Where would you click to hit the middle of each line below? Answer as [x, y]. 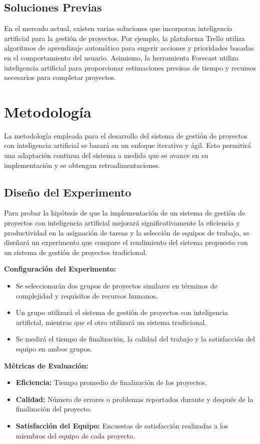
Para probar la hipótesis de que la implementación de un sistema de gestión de [125, 213]
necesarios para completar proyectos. [60, 77]
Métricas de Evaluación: [46, 365]
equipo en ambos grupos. [54, 348]
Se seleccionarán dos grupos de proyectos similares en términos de [116, 286]
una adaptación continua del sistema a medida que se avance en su [106, 155]
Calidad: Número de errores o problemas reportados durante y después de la [134, 399]
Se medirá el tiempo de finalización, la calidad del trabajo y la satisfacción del [135, 339]
